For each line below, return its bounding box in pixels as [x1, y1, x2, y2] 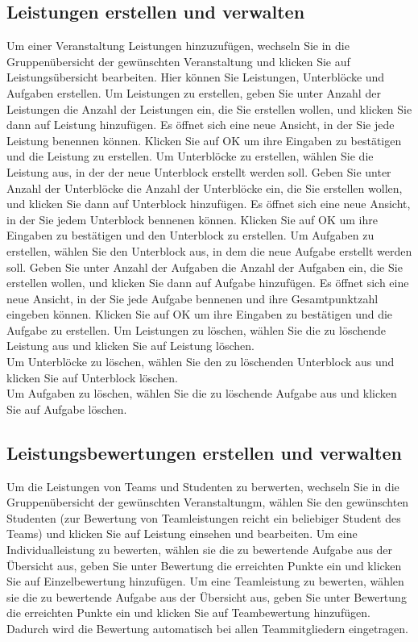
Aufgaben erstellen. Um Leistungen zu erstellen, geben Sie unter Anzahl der [6, 84, 381, 101]
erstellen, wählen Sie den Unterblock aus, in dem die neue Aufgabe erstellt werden [6, 242, 412, 259]
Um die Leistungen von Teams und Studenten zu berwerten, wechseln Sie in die [6, 477, 399, 494]
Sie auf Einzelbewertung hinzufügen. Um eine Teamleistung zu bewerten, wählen [6, 573, 404, 590]
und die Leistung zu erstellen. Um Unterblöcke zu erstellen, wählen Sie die [6, 148, 374, 165]
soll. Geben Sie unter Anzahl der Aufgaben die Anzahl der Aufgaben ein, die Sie [6, 258, 403, 275]
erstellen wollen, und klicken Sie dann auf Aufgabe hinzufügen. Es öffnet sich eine [6, 274, 409, 291]
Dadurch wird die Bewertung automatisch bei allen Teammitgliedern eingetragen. [6, 620, 408, 636]
